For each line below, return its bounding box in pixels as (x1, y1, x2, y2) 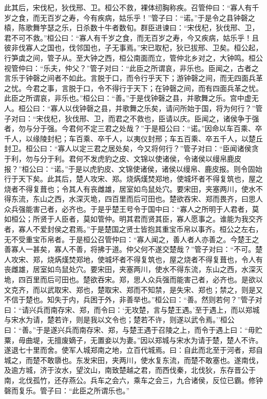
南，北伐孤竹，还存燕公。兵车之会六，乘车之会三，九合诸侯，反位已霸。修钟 (4, 374, 263, 385)
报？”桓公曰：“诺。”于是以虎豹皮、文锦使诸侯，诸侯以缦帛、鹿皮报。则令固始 (4, 163, 262, 174)
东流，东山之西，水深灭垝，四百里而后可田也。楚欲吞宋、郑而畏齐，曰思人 (11, 193, 263, 204)
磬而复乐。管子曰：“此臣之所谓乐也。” (4, 385, 130, 395)
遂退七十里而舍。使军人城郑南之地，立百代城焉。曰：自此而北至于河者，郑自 (4, 344, 263, 355)
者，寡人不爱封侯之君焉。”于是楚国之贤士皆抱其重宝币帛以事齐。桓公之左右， (4, 224, 263, 234)
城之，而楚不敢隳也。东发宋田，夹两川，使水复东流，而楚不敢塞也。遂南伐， (4, 354, 263, 365)
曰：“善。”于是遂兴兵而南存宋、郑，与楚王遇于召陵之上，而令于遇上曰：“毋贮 (4, 324, 262, 335)
